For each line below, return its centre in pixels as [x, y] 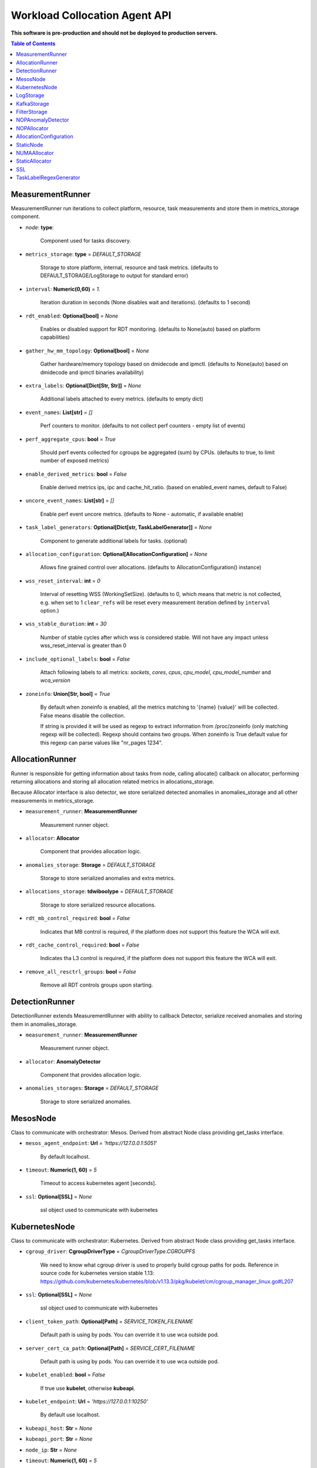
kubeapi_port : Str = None [59, 1439]
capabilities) [55, 337]
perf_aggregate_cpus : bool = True [70, 439]
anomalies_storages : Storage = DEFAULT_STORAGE [92, 1088]
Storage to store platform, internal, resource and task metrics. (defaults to [129, 268]
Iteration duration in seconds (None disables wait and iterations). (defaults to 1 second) [145, 302]
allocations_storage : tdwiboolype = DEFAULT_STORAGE [100, 891]
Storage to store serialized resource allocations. [98, 905]
